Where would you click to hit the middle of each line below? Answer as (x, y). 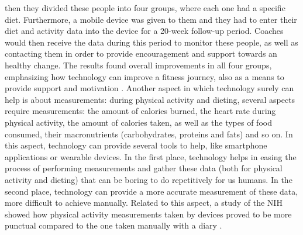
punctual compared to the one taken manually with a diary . (113, 225)
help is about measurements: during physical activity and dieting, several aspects (150, 99)
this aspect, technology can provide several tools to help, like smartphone (136, 145)
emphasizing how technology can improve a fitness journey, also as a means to (144, 76)
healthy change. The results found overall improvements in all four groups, (138, 65)
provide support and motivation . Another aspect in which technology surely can (149, 88)
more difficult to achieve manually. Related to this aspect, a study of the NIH (144, 203)
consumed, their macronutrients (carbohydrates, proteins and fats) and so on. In (149, 134)
